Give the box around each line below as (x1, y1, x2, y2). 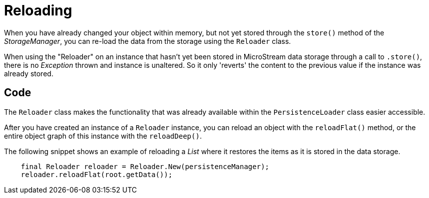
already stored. (4, 69, 53, 78)
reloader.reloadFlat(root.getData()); (20, 170, 173, 179)
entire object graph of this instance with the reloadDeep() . (4, 131, 202, 140)
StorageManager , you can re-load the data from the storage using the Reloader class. (4, 36, 291, 45)
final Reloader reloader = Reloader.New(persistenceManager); (20, 162, 270, 171)
